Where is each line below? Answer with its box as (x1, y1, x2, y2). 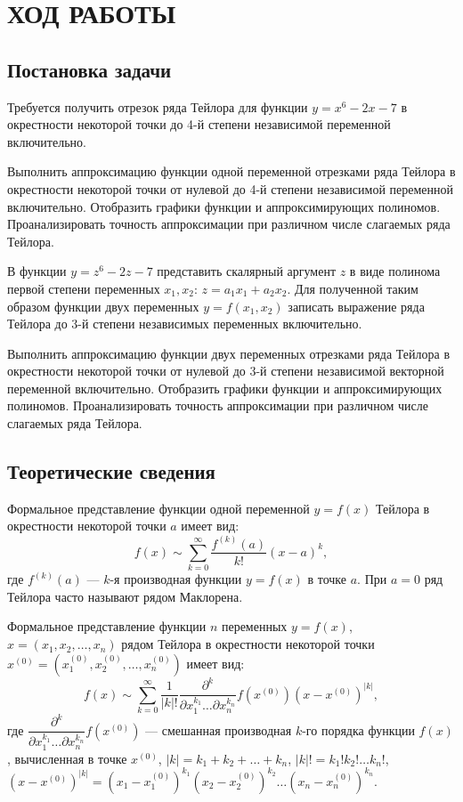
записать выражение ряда (288, 296, 425, 315)
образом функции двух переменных (7, 296, 199, 315)
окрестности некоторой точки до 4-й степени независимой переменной (7, 115, 391, 134)
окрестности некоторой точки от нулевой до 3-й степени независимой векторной (7, 361, 444, 380)
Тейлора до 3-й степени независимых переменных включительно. (7, 314, 362, 333)
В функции (7, 262, 67, 280)
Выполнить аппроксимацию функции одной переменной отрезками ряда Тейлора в (7, 162, 456, 181)
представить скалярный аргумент (157, 262, 337, 280)
